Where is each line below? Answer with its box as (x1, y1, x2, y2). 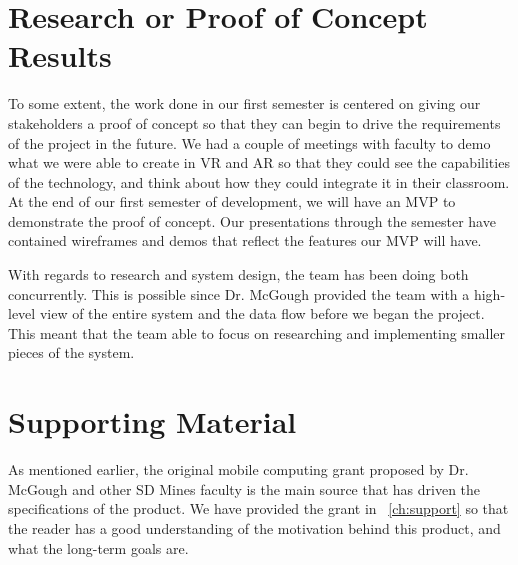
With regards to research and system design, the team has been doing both (8, 264, 469, 285)
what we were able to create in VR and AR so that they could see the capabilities (8, 152, 510, 173)
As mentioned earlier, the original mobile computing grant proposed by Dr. (8, 459, 469, 480)
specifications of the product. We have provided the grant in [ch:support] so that (8, 498, 509, 519)
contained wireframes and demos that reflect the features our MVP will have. (8, 230, 482, 251)
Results (8, 35, 112, 76)
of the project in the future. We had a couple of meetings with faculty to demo (8, 132, 491, 153)
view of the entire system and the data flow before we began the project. (39, 303, 485, 324)
